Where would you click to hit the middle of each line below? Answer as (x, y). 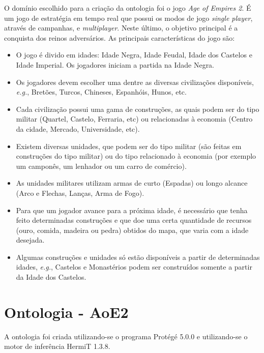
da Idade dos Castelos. (51, 277)
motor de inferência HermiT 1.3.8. (57, 346)
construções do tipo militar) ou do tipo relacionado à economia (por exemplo (136, 156)
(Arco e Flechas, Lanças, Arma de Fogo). (80, 193)
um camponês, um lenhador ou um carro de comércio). (101, 166)
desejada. (30, 240)
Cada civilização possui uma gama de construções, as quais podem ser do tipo (138, 109)
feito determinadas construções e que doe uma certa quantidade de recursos (134, 220)
